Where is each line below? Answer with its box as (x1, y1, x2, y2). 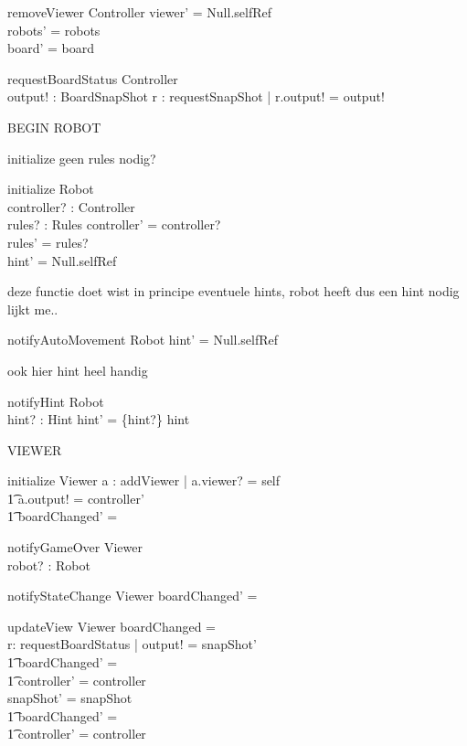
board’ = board (7, 38, 95, 58)
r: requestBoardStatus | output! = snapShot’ (7, 634, 257, 654)
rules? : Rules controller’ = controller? (7, 215, 221, 234)
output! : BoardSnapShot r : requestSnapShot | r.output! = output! (7, 87, 385, 106)
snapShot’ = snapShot (7, 688, 133, 708)
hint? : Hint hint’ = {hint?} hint (7, 410, 190, 429)
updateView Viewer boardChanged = (7, 616, 216, 635)
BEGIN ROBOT (7, 117, 101, 136)
